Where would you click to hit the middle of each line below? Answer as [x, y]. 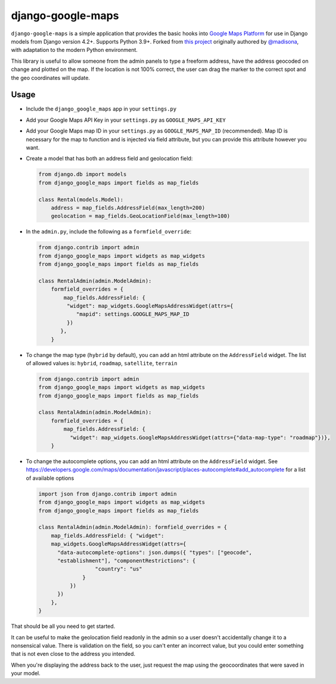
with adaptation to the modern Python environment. [74, 50]
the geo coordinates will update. [51, 78]
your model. [26, 673]
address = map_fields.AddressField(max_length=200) [128, 208]
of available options [50, 478]
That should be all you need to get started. [63, 626]
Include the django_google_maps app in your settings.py [101, 109]
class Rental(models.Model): [81, 199]
